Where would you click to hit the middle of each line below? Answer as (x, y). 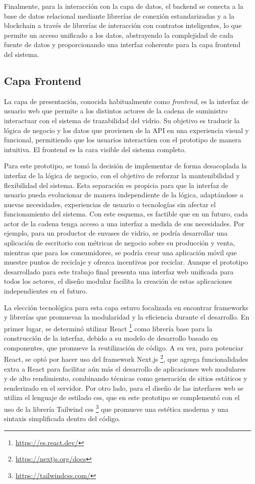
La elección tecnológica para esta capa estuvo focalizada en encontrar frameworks (126, 307)
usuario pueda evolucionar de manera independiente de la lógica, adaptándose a (124, 195)
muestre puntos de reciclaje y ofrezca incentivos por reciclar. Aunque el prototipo (126, 262)
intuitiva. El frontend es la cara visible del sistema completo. (95, 149)
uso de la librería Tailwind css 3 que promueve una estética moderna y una (116, 408)
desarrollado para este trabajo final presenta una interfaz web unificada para (119, 271)
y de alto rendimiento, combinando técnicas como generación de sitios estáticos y (126, 378)
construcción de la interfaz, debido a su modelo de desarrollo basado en (111, 338)
